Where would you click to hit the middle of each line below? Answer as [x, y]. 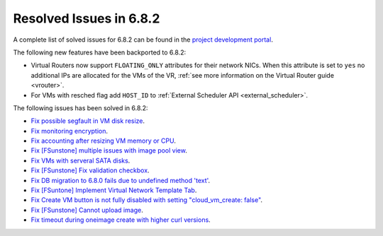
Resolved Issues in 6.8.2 [87, 18]
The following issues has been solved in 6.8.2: [81, 108]
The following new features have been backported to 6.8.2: [100, 52]
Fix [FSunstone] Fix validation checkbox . [90, 170]
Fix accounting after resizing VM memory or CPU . [104, 141]
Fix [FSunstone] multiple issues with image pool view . [109, 151]
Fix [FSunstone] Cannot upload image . [87, 210]
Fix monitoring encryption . [70, 131]
